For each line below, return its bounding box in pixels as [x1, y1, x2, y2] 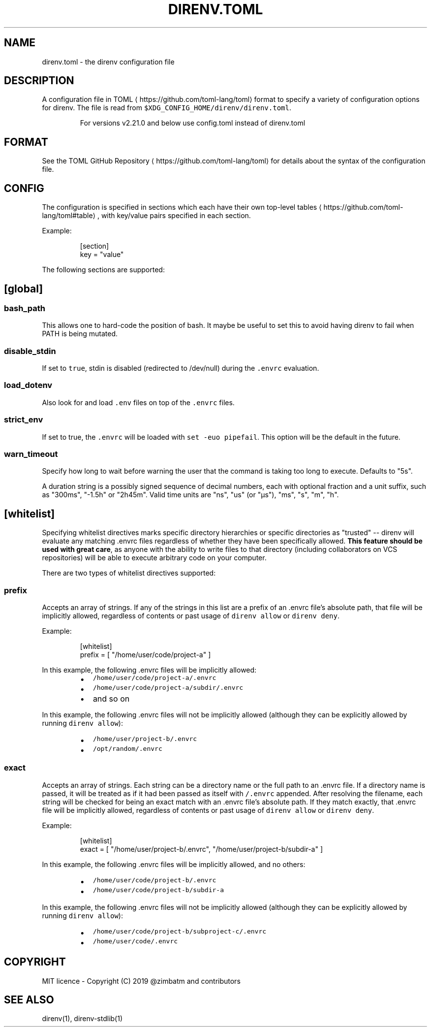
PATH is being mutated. [42, 329, 118, 338]
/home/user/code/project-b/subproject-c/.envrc [92, 927, 267, 935]
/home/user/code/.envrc [92, 937, 178, 945]
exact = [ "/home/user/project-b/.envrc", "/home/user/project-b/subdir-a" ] [80, 844, 323, 853]
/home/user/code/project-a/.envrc [92, 674, 216, 681]
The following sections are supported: [42, 265, 165, 274]
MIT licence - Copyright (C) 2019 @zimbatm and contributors [42, 976, 241, 985]
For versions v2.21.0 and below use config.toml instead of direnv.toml [80, 119, 306, 128]
